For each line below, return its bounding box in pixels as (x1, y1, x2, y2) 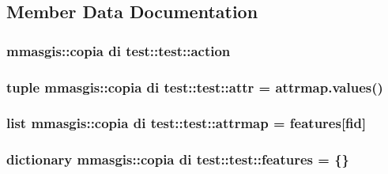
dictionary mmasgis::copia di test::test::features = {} (6, 149, 349, 169)
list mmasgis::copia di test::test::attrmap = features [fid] (6, 113, 367, 133)
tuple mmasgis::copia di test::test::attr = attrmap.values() (6, 77, 383, 96)
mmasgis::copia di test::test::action (6, 40, 231, 60)
